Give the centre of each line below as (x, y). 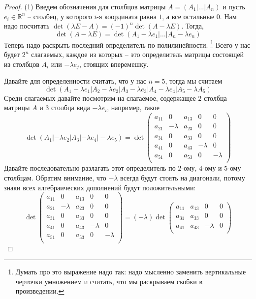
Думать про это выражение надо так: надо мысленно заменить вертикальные (131, 272)
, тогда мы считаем (194, 81)
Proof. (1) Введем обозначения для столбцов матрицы (85, 6)
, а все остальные (188, 16)
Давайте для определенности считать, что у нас (75, 81)
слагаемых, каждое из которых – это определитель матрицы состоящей (138, 54)
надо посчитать (27, 26)
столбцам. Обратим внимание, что (55, 177)
